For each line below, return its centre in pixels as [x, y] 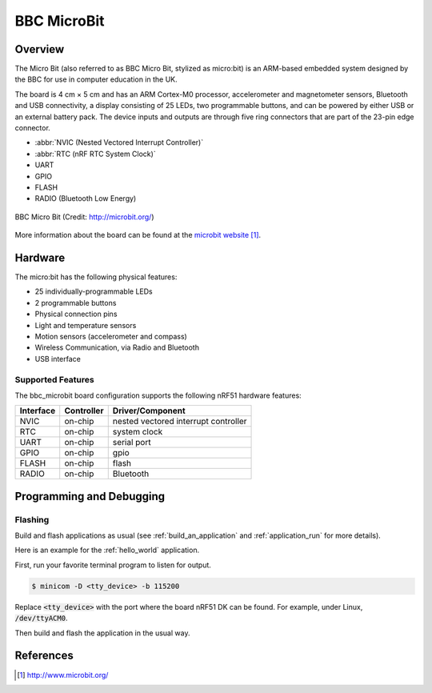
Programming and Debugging [90, 496]
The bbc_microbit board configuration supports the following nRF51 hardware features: [158, 395]
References [44, 656]
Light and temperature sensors [86, 325]
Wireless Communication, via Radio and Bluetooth [117, 347]
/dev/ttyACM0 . [41, 618]
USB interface [58, 359]
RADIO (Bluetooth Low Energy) [86, 198]
